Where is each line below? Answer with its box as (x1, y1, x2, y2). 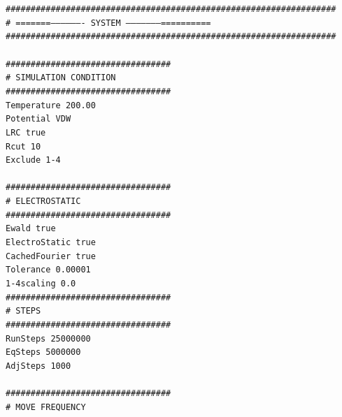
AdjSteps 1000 (6, 360, 71, 371)
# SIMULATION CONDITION (6, 73, 116, 83)
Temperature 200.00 (6, 100, 96, 110)
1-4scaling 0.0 (6, 279, 76, 288)
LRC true (6, 127, 46, 138)
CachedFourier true (6, 251, 96, 261)
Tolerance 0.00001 (6, 265, 91, 275)
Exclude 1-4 (6, 155, 61, 166)
